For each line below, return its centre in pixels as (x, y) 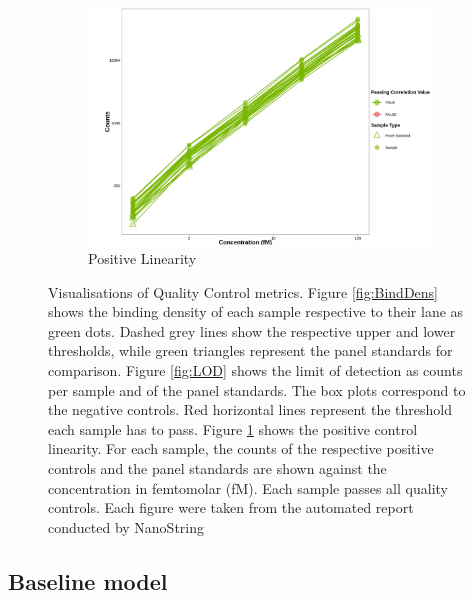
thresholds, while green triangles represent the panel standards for (250, 350)
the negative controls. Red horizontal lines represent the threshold (250, 409)
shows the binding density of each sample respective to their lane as (256, 311)
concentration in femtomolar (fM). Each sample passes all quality (248, 487)
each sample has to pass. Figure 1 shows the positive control (233, 428)
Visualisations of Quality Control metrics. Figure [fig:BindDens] (243, 291)
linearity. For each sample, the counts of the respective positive (241, 448)
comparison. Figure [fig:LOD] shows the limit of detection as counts (255, 370)
